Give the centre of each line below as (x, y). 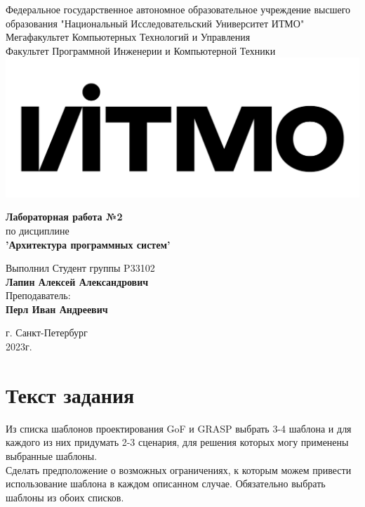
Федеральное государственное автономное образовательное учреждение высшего (178, 9)
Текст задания (70, 394)
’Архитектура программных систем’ (88, 244)
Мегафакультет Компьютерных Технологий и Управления (128, 37)
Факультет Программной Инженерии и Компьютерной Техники (141, 50)
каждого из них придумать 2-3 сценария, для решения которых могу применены (177, 442)
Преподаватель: (38, 295)
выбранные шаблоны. (52, 455)
